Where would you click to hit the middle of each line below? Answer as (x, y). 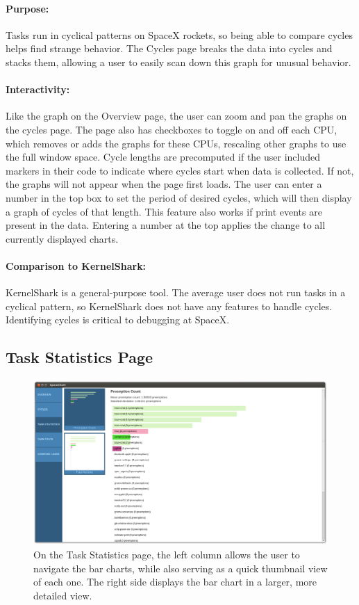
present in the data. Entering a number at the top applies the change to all (166, 225)
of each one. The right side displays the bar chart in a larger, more (175, 582)
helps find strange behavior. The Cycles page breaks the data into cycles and (169, 48)
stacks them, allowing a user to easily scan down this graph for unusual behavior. (178, 62)
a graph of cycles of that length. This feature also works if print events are (164, 211)
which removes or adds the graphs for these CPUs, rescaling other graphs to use (176, 143)
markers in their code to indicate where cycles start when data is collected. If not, (180, 170)
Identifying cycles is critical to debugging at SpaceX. (118, 320)
